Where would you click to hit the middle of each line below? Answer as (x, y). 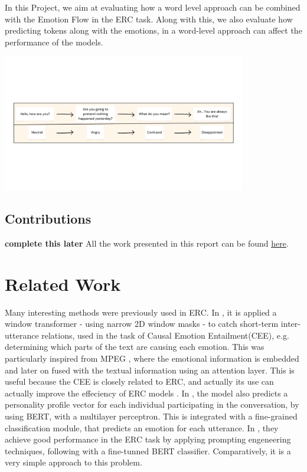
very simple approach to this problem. (74, 462)
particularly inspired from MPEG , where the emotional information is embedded (152, 358)
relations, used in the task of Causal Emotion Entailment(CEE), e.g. (165, 335)
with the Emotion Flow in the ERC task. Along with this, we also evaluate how (149, 19)
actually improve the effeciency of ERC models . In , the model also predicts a (146, 393)
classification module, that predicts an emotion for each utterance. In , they (142, 427)
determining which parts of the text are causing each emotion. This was (135, 347)
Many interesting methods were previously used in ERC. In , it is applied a (141, 312)
